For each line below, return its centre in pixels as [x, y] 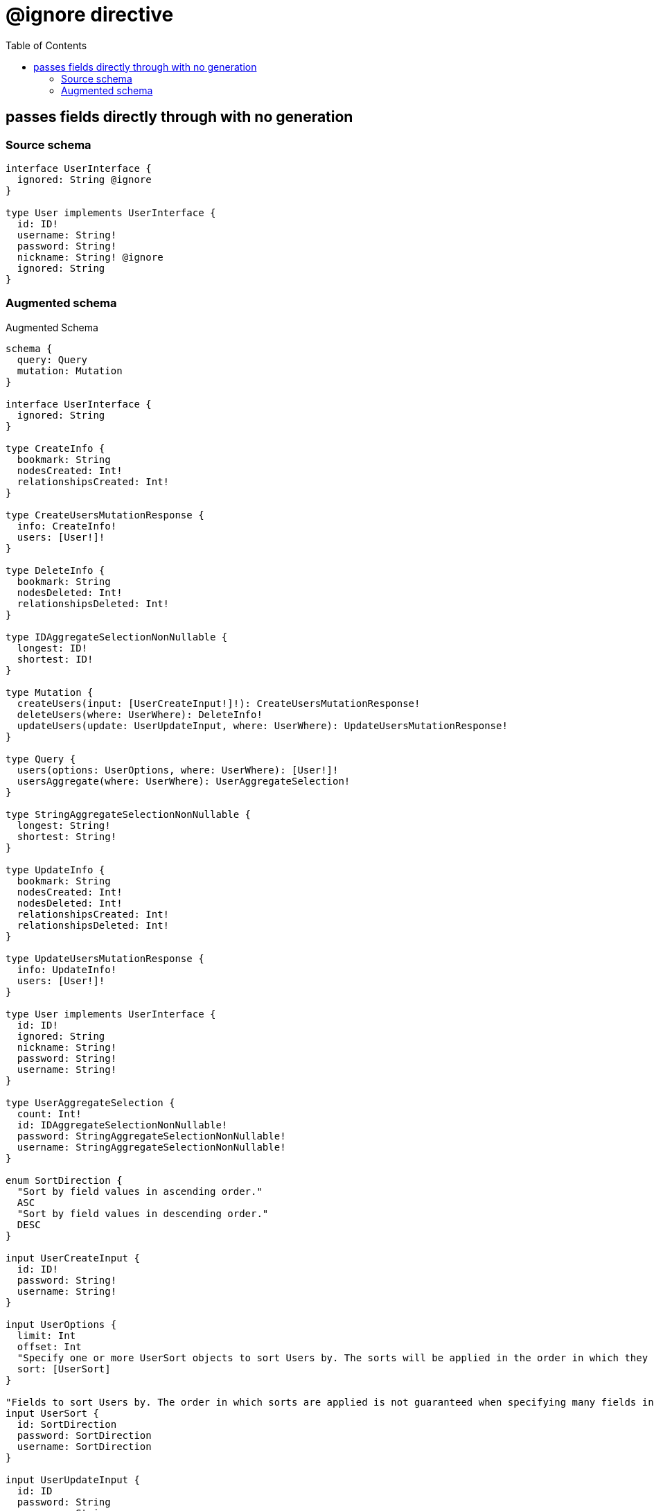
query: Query [52, 359]
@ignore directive [90, 15]
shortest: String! [67, 836]
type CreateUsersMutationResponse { [105, 515]
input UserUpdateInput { [73, 1479]
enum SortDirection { [64, 1180]
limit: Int [46, 1335]
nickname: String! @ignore [90, 257]
